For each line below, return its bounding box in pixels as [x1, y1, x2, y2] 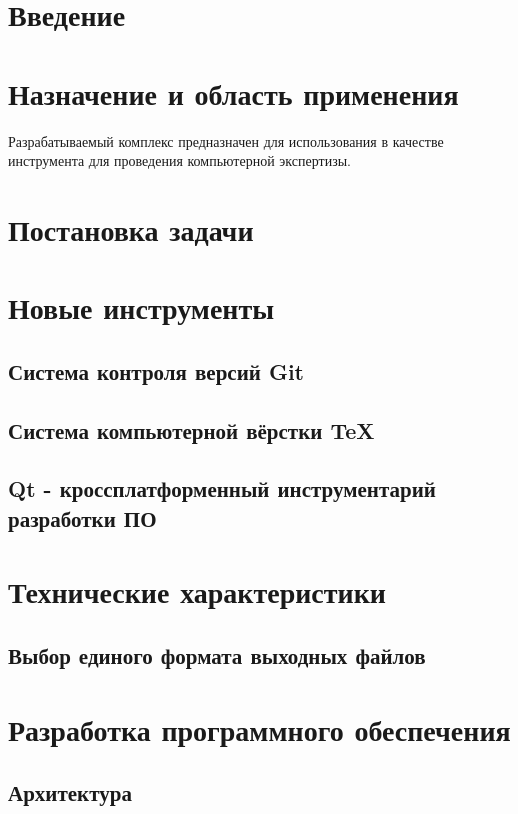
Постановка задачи [8, 208, 254, 249]
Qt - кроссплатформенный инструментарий [8, 473, 436, 504]
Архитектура [8, 777, 132, 808]
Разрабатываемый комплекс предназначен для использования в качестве [8, 130, 444, 151]
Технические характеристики [8, 571, 386, 612]
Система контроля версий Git [8, 355, 304, 386]
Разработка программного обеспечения [8, 708, 511, 749]
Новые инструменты [8, 287, 275, 328]
